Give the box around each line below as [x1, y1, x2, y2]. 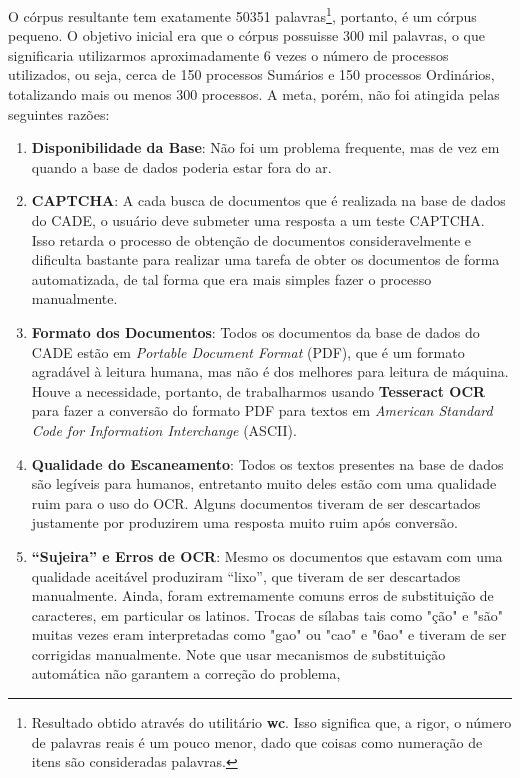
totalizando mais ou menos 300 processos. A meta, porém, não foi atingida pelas [8, 84, 500, 105]
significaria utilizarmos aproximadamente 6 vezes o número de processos [8, 44, 449, 65]
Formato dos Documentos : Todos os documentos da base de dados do [31, 321, 480, 342]
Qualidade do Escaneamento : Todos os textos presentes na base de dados [31, 453, 504, 474]
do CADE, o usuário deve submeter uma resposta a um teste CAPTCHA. [31, 210, 485, 230]
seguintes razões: [8, 103, 110, 124]
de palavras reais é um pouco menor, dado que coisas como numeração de [31, 731, 483, 752]
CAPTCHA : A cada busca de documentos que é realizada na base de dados [31, 190, 506, 211]
